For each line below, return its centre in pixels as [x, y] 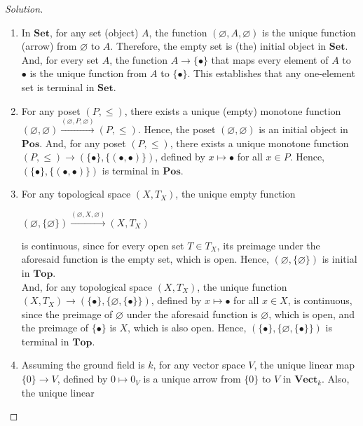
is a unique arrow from [192, 379]
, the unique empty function [235, 194]
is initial [340, 259]
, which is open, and [312, 314]
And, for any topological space [87, 286]
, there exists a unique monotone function [259, 143]
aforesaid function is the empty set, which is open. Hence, [145, 259]
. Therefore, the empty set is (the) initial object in [218, 46]
